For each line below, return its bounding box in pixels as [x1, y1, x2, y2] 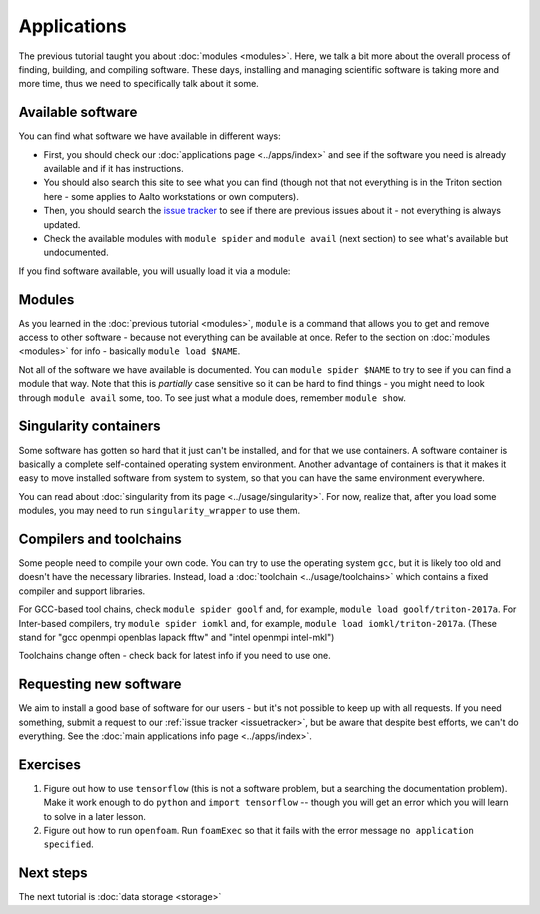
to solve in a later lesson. [43, 810, 147, 822]
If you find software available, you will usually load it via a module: [18, 265, 291, 277]
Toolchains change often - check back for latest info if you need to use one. [18, 650, 332, 662]
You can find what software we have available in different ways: [18, 130, 281, 142]
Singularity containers [18, 418, 161, 435]
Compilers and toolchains [18, 530, 182, 547]
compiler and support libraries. [18, 585, 146, 597]
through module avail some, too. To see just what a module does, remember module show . [18, 391, 407, 404]
